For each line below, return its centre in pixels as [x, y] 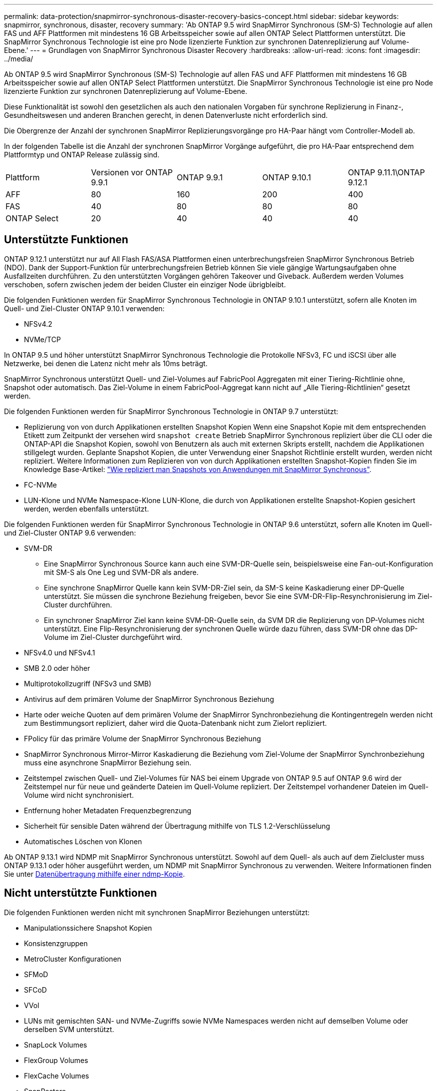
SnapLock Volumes [56, 1045]
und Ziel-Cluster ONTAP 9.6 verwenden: [70, 533]
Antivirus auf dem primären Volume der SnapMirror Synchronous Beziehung [149, 699]
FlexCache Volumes [57, 1076]
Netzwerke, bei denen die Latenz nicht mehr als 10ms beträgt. [106, 363]
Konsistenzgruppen [56, 943]
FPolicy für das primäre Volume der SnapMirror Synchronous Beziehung [142, 738]
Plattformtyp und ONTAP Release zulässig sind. [82, 155]
